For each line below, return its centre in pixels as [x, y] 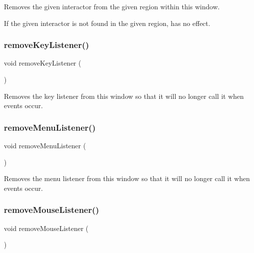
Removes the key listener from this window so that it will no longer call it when [124, 96]
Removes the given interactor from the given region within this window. [112, 6]
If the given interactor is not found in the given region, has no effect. [107, 23]
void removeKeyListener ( [43, 63]
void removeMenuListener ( [45, 145]
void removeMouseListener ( [46, 228]
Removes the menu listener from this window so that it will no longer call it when [127, 178]
